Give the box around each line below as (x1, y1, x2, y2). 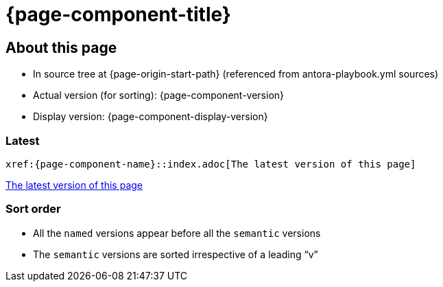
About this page (5, 38, 117, 56)
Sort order (5, 202, 61, 216)
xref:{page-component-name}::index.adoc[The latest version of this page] (5, 158, 416, 170)
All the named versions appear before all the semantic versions (33, 227, 321, 239)
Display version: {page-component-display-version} (33, 111, 268, 123)
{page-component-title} (5, 3, 231, 26)
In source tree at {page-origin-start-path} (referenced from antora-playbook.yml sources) (33, 68, 439, 80)
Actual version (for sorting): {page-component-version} (33, 89, 285, 102)
